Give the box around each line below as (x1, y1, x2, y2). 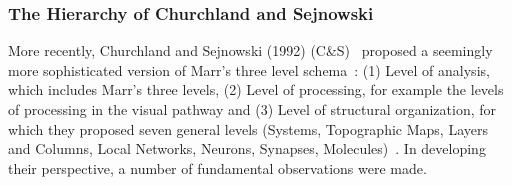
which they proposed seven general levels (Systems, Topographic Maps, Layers (8, 118, 488, 139)
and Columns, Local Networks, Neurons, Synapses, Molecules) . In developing (8, 138, 486, 159)
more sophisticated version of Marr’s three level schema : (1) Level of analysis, (8, 59, 490, 80)
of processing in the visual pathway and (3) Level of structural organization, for (8, 99, 497, 119)
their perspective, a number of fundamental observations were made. (8, 157, 427, 178)
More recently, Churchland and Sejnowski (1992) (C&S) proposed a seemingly (8, 40, 493, 61)
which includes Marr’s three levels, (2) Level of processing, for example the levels (8, 79, 504, 100)
